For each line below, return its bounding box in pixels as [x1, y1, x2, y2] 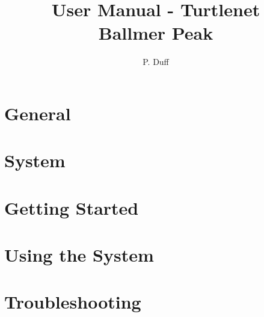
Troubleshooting [4, 289, 141, 314]
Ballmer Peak [98, 20, 213, 45]
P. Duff [143, 55, 169, 68]
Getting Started [4, 195, 139, 220]
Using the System [4, 242, 154, 267]
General [4, 100, 71, 125]
